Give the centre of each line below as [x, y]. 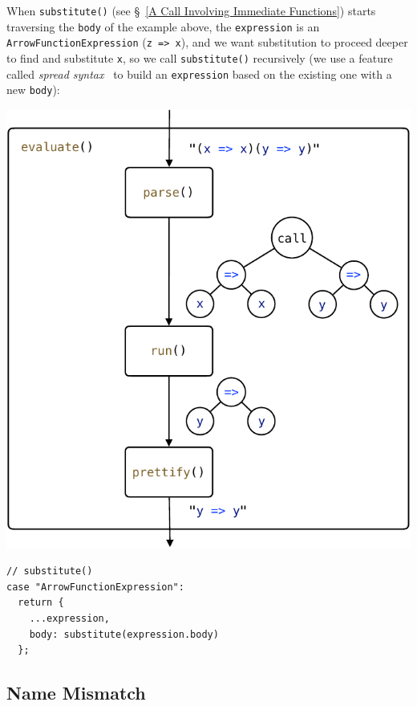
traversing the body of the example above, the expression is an [163, 26]
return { [41, 603]
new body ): [33, 90]
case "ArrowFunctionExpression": [95, 587]
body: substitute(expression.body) [124, 634]
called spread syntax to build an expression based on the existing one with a [199, 73]
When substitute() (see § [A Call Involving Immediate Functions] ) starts [191, 10]
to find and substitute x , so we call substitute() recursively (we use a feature [200, 57]
